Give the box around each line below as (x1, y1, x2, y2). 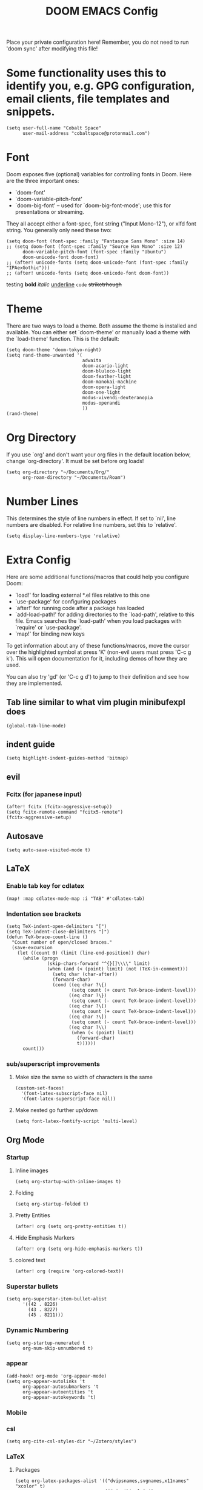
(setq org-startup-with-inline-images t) (15, 1178, 121, 1184)
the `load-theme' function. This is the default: (6, 335, 119, 342)
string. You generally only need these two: (6, 227, 112, 234)
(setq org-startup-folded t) (15, 1201, 89, 1207)
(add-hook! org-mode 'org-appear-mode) (6, 1373, 107, 1379)
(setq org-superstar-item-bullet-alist (6, 1296, 107, 1302)
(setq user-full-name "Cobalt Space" (6, 125, 102, 131)
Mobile (6, 1408, 27, 1416)
